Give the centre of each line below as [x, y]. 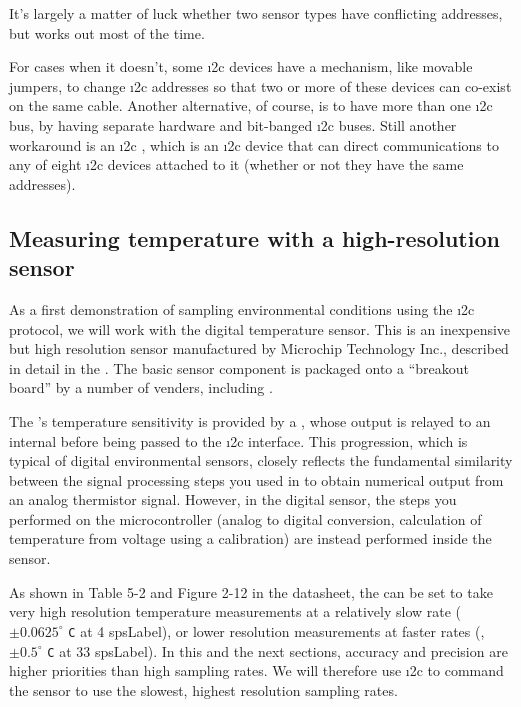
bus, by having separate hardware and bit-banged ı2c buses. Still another [233, 124]
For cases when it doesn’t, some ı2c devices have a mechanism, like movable [241, 66]
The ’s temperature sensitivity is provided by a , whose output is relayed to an [250, 420]
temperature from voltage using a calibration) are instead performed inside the [250, 538]
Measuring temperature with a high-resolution [254, 237]
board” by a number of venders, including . [141, 387]
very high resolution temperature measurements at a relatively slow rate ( [235, 611]
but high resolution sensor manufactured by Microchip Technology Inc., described [259, 348]
